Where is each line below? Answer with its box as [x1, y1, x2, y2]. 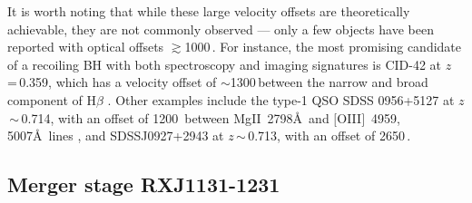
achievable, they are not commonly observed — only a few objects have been [7, 19, 434, 38]
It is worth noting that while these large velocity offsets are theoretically [7, 2, 410, 20]
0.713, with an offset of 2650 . [248, 126, 411, 145]
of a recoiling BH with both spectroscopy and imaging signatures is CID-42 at [7, 54, 442, 73]
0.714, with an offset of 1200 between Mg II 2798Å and [21, 108, 329, 127]
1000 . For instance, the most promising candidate [184, 37, 462, 56]
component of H [7, 90, 96, 109]
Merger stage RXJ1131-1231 [7, 170, 280, 198]
